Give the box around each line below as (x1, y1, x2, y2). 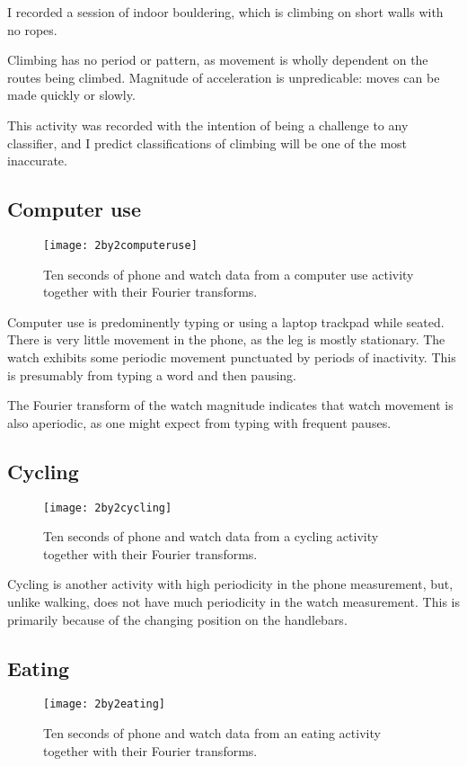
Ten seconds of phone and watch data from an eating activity (43, 724, 381, 743)
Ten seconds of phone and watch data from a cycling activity (43, 527, 379, 546)
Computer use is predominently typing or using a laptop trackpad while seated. (7, 312, 445, 331)
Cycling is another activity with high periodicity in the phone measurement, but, (7, 574, 454, 593)
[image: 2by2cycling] (43, 501, 172, 514)
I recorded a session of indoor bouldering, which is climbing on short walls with (7, 3, 444, 21)
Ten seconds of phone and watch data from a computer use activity (43, 264, 414, 283)
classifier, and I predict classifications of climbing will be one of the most (7, 133, 408, 152)
